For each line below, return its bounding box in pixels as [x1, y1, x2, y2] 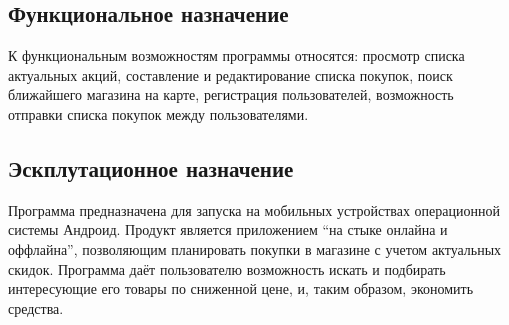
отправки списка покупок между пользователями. [8, 103, 309, 124]
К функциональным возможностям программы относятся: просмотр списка [8, 45, 465, 66]
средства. [8, 297, 64, 318]
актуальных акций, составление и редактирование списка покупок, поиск [8, 64, 453, 85]
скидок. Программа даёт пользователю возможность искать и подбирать [8, 258, 446, 279]
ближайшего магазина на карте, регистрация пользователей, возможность [8, 84, 454, 105]
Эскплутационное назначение [8, 152, 294, 183]
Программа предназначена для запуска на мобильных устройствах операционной [8, 199, 500, 220]
